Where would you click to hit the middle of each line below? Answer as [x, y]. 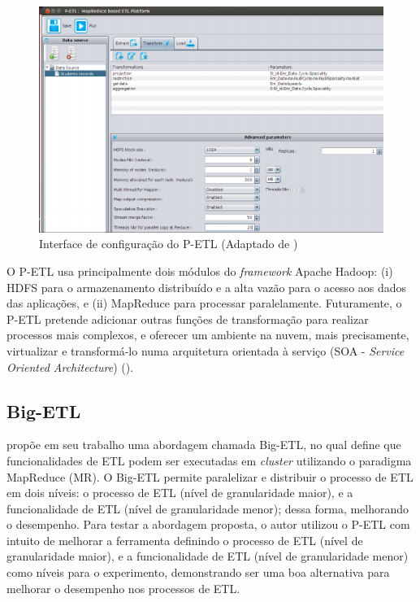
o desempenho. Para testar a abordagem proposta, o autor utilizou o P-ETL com [208, 524]
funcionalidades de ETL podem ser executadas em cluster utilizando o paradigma [209, 460]
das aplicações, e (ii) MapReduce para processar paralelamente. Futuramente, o [204, 303]
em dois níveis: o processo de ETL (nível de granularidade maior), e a [180, 493]
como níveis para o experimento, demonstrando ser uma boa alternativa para [198, 572]
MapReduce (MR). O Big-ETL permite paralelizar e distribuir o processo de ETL [210, 476]
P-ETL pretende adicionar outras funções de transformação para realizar [188, 318]
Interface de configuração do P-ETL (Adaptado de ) [169, 244]
